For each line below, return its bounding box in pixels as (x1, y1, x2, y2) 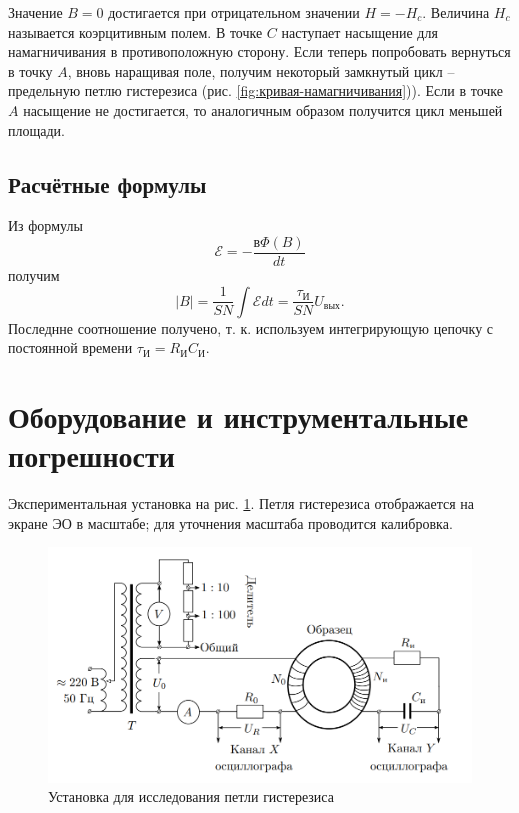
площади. (8, 119, 65, 140)
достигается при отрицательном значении (108, 2, 360, 22)
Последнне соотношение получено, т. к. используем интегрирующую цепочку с (8, 317, 494, 338)
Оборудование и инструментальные (8, 395, 469, 436)
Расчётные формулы (8, 168, 207, 199)
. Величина (422, 2, 490, 22)
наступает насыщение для (281, 21, 438, 42)
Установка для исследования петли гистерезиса (48, 786, 334, 807)
